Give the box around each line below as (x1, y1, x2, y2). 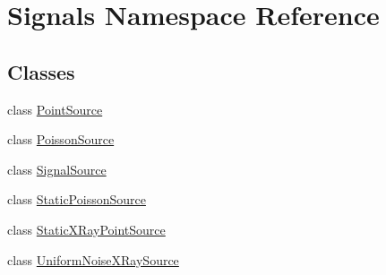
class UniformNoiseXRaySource (7, 250, 179, 269)
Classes (7, 57, 75, 85)
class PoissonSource (7, 130, 115, 149)
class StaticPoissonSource (7, 190, 146, 209)
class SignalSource (7, 159, 107, 178)
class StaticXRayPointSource (7, 219, 166, 238)
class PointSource (7, 99, 103, 118)
